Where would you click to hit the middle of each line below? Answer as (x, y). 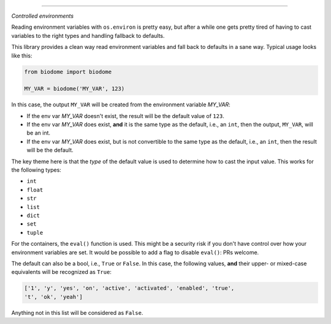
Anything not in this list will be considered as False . (77, 312)
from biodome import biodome (68, 72)
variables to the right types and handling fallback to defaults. (88, 35)
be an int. (39, 133)
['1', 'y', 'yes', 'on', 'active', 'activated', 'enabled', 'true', (129, 288)
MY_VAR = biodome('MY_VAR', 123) (74, 89)
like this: (22, 56)
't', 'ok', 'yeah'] (53, 297)
